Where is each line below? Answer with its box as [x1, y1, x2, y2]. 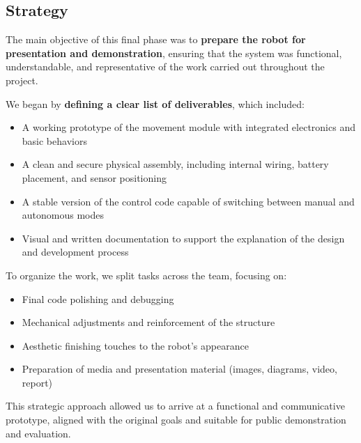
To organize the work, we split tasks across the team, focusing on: [6, 267, 287, 282]
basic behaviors [22, 133, 87, 148]
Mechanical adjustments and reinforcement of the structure [22, 315, 275, 329]
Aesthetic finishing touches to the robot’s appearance [22, 338, 249, 352]
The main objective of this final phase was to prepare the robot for [6, 32, 306, 47]
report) [22, 375, 53, 389]
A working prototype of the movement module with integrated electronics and [22, 120, 355, 134]
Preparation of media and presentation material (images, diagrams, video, [22, 362, 337, 376]
